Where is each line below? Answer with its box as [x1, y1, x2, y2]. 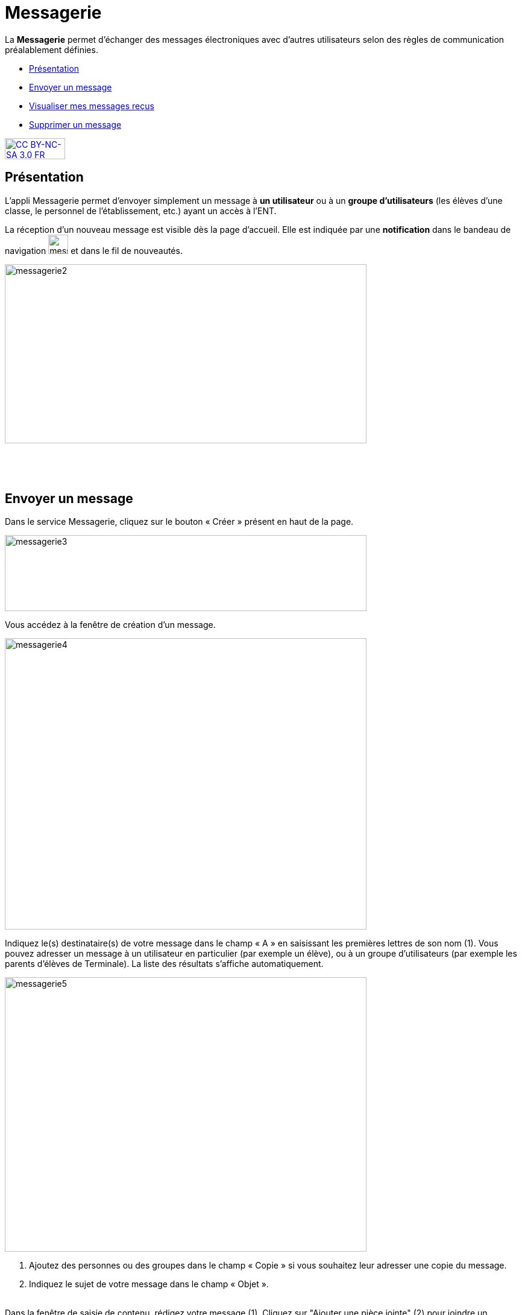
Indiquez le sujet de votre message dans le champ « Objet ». [29, 1279, 269, 1290]
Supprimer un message [29, 119, 122, 130]
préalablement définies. [5, 44, 98, 55]
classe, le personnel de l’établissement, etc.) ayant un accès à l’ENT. [5, 205, 277, 216]
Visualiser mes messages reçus [29, 100, 154, 111]
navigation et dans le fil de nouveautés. [5, 245, 183, 256]
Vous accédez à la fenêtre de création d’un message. [5, 619, 216, 630]
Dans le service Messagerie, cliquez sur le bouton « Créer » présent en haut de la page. [5, 516, 354, 527]
